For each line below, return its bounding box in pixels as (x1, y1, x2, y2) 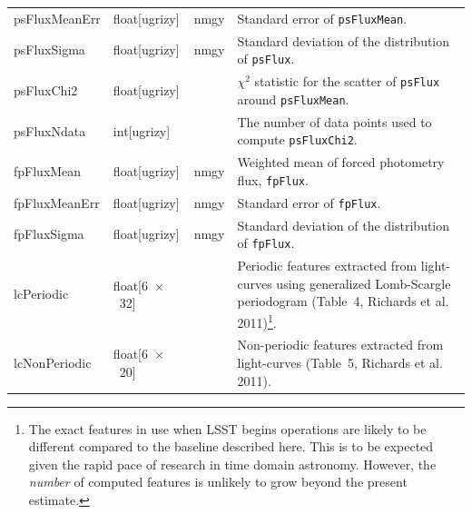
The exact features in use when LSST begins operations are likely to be (28, 419, 427, 438)
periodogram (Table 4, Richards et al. (237, 292, 449, 311)
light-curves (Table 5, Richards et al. (237, 353, 443, 371)
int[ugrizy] (113, 121, 171, 140)
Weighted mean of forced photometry (237, 153, 445, 172)
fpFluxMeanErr (14, 193, 100, 212)
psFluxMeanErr (14, 8, 101, 27)
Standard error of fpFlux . (237, 193, 381, 212)
